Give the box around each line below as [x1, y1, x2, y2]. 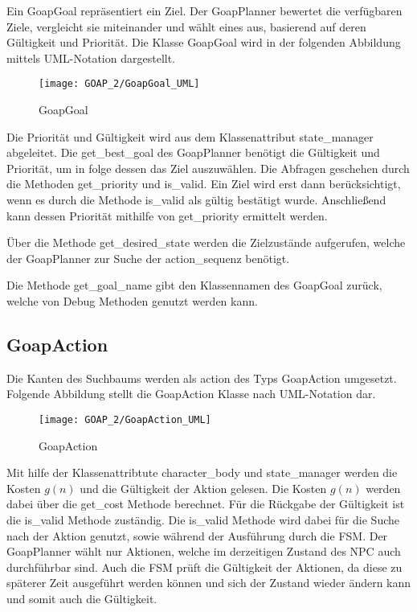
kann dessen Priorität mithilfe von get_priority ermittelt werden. [6, 207, 328, 224]
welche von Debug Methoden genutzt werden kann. [6, 292, 258, 309]
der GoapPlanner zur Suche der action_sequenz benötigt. [6, 249, 290, 266]
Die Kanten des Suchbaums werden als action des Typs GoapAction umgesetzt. [6, 369, 397, 386]
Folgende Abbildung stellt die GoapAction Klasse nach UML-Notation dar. [6, 385, 376, 402]
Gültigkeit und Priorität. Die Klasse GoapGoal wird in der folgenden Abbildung [6, 34, 401, 51]
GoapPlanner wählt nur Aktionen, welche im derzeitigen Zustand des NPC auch [6, 543, 401, 560]
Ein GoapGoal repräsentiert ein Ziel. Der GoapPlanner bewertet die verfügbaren [6, 2, 403, 18]
